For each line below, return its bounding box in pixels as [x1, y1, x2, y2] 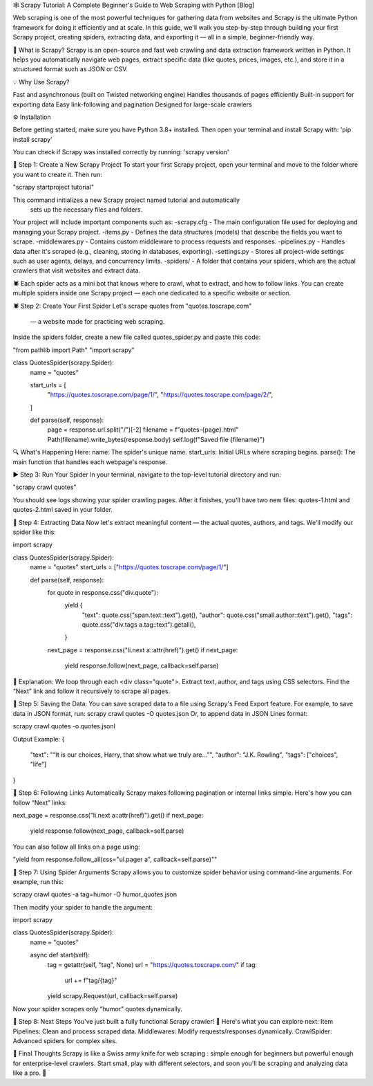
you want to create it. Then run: [12, 170, 103, 178]
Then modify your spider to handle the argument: [12, 903, 153, 911]
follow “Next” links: [12, 798, 67, 807]
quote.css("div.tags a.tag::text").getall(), [82, 620, 196, 629]
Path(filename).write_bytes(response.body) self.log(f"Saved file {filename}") [47, 435, 265, 443]
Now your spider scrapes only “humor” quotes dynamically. [12, 1004, 182, 1013]
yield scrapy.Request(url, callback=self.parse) [47, 992, 178, 1000]
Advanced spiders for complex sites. [12, 1036, 117, 1044]
